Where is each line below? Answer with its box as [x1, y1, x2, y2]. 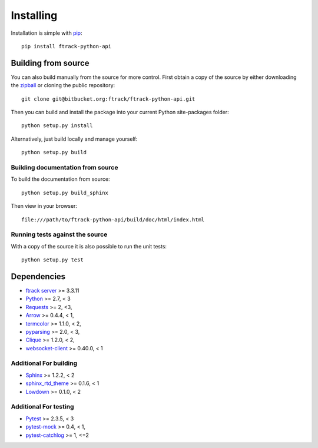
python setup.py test [21, 257, 84, 263]
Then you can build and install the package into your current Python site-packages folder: [11, 109, 229, 116]
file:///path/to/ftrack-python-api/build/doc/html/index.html [21, 216, 205, 223]
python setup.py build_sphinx [21, 189, 109, 196]
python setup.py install [21, 122, 93, 129]
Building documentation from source [11, 163, 118, 171]
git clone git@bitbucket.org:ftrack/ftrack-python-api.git [21, 95, 196, 102]
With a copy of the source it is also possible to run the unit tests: [11, 243, 167, 250]
